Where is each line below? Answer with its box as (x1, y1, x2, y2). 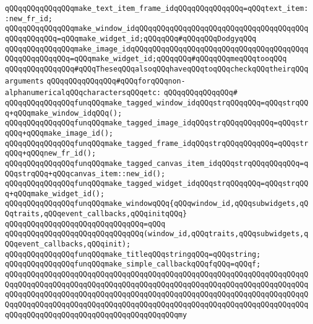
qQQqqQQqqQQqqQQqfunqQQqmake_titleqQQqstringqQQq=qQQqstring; (5, 250, 261, 259)
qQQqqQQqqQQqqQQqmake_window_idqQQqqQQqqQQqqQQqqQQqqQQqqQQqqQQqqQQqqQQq (5, 24, 309, 33)
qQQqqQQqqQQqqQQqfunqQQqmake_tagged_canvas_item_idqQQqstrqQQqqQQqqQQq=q (5, 159, 309, 168)
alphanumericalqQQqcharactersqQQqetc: (5, 88, 161, 98)
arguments (5, 76, 44, 85)
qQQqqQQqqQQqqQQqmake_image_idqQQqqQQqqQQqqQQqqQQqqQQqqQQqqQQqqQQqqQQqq (5, 44, 309, 53)
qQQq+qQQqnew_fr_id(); (5, 149, 96, 158)
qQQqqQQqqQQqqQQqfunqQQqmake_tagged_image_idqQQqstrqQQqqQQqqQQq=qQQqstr (5, 119, 309, 128)
